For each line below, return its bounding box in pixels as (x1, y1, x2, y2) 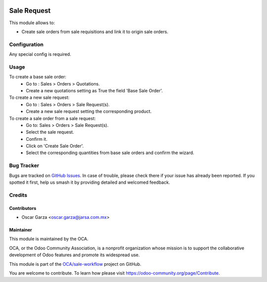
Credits (9, 192, 27, 199)
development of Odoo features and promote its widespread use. (9, 252, 140, 258)
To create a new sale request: (9, 94, 70, 101)
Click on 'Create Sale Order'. (26, 143, 84, 149)
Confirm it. (26, 136, 48, 142)
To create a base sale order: (9, 74, 67, 80)
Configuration (9, 41, 44, 48)
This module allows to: (9, 20, 55, 26)
